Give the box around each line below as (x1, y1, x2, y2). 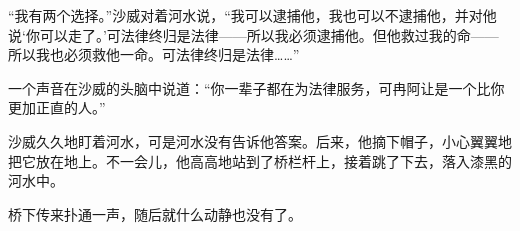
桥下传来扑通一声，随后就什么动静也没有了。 (8, 203, 302, 224)
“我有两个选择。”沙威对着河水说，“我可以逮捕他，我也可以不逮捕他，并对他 (8, 5, 497, 25)
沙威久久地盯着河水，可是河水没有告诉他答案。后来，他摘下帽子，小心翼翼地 (8, 130, 512, 151)
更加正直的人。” (8, 97, 106, 118)
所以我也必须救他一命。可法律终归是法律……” (8, 44, 300, 65)
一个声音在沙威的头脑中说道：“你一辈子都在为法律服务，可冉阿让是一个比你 (8, 77, 505, 98)
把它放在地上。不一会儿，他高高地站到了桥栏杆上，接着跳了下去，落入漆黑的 (8, 150, 512, 171)
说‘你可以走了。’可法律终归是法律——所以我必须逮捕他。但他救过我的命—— (8, 24, 499, 45)
